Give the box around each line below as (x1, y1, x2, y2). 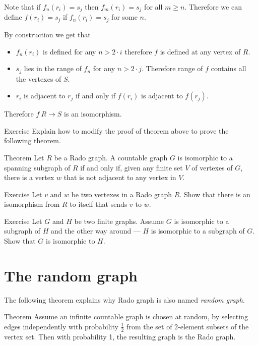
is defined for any (42, 46, 96, 56)
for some (111, 12, 138, 22)
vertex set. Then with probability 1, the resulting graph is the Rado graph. (4, 331, 236, 341)
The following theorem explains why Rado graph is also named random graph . (4, 294, 245, 305)
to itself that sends (70, 199, 127, 209)
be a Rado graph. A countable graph (54, 152, 168, 162)
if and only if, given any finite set (80, 162, 183, 172)
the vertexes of (16, 73, 61, 84)
